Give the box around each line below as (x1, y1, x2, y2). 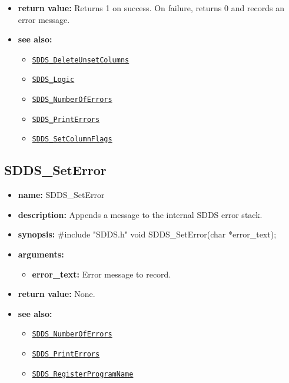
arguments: (18, 248, 64, 260)
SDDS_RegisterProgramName (32, 369, 134, 378)
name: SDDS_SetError (18, 189, 105, 201)
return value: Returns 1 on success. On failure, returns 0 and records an (18, 2, 285, 14)
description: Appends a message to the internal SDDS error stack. (18, 208, 263, 220)
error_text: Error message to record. (32, 268, 171, 280)
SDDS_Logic (32, 75, 75, 84)
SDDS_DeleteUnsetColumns (32, 55, 129, 64)
